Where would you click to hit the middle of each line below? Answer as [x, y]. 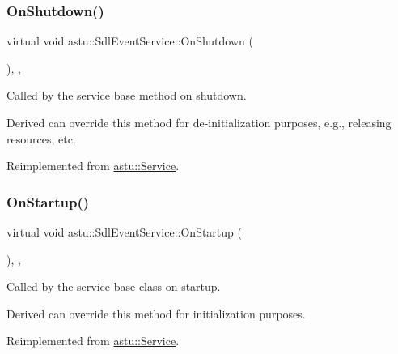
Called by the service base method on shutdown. [127, 95]
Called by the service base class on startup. [114, 286]
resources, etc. [41, 138]
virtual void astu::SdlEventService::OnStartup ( [124, 232]
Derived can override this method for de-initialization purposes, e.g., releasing [199, 122]
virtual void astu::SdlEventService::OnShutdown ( [130, 41]
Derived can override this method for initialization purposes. [156, 313]
